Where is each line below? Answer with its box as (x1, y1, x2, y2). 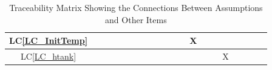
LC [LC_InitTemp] (9, 34, 88, 47)
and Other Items (105, 13, 167, 26)
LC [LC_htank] (21, 50, 76, 63)
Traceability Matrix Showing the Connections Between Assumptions (9, 1, 263, 13)
